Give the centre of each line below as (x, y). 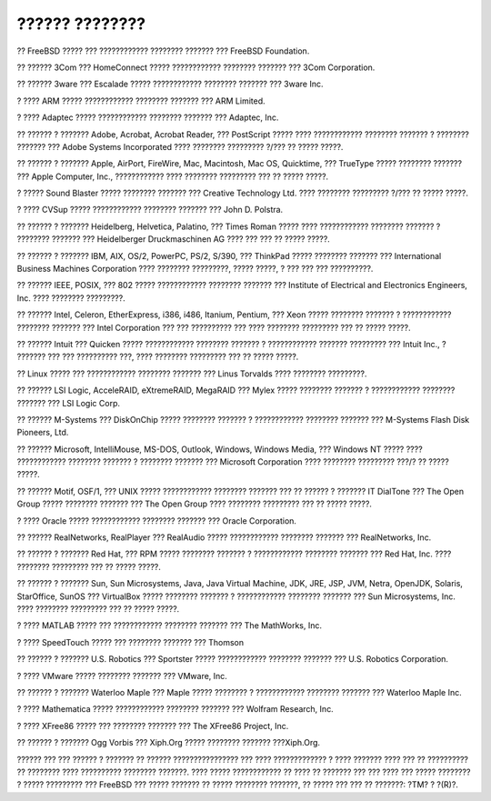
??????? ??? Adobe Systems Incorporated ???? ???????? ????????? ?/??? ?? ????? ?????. (180, 146)
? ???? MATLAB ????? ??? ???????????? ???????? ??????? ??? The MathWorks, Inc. (170, 626)
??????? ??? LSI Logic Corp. (68, 403)
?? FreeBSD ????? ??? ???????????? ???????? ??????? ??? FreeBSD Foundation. (163, 51)
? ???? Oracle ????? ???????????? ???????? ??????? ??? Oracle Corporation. (157, 521)
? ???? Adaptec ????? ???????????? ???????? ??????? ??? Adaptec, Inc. (148, 117)
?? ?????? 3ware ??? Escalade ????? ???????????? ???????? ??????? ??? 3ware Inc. (170, 84)
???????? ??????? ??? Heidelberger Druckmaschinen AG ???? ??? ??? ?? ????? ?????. (174, 239)
